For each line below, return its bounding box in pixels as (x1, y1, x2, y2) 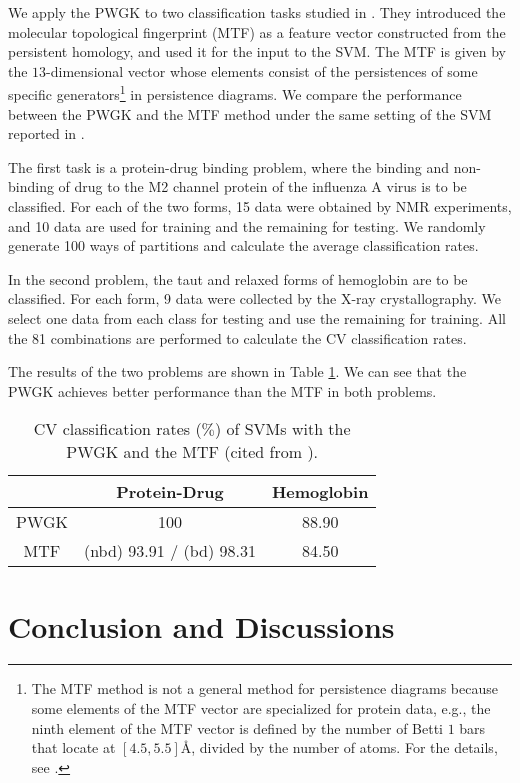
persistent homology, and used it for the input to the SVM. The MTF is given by (8, 41, 506, 62)
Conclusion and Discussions (8, 605, 395, 646)
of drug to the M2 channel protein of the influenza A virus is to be (58, 176, 467, 197)
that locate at (31, 737, 116, 758)
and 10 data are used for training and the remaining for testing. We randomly (8, 215, 486, 236)
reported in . (8, 123, 85, 144)
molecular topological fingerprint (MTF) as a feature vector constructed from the (8, 21, 506, 42)
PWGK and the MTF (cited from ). (66, 440, 319, 464)
